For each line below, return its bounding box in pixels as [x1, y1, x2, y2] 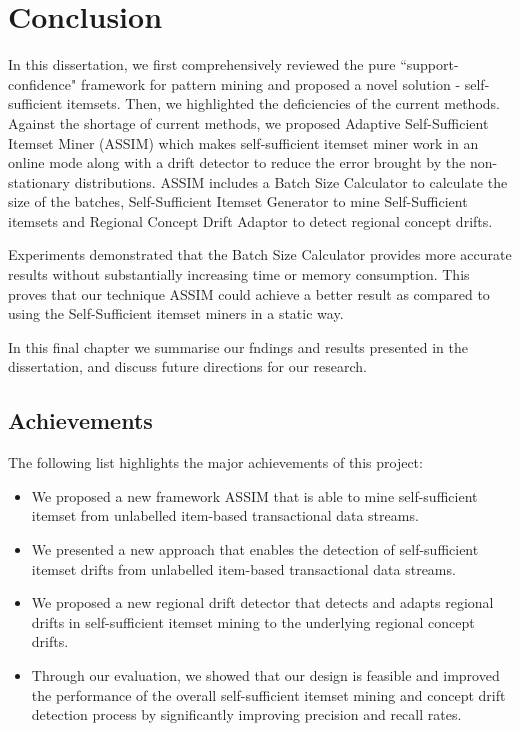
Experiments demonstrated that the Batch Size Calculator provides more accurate [8, 244, 512, 265]
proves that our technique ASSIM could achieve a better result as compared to [8, 283, 490, 304]
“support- [400, 54, 459, 75]
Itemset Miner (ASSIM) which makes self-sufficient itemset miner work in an [8, 132, 479, 153]
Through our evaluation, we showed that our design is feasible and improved [31, 664, 500, 685]
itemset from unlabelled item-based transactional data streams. [31, 505, 419, 526]
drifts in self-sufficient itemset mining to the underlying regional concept [31, 611, 475, 632]
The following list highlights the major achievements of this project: [8, 452, 423, 473]
